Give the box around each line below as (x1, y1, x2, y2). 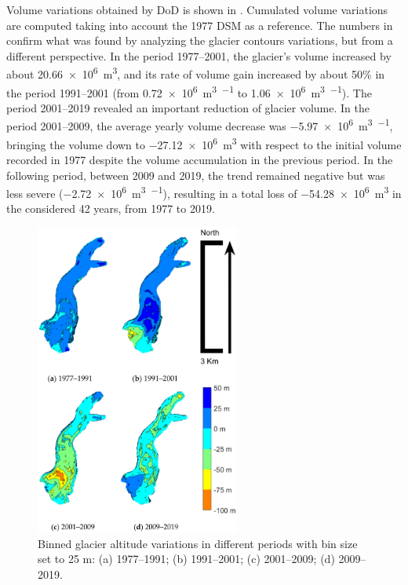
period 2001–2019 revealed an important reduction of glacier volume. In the (6, 99, 370, 115)
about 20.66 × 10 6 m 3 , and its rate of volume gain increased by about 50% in (6, 64, 385, 82)
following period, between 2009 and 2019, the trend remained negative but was (6, 166, 385, 183)
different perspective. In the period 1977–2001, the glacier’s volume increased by (6, 47, 392, 64)
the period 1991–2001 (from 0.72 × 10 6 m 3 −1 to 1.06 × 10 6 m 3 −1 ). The (6, 82, 372, 101)
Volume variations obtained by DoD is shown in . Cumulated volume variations (6, 2, 388, 17)
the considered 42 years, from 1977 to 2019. (6, 200, 215, 217)
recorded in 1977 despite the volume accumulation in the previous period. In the (6, 151, 393, 167)
